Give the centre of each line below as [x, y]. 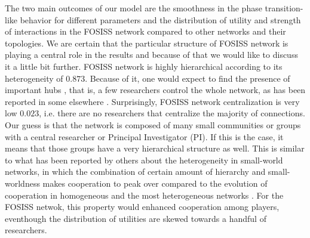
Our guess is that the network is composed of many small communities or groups [153, 124]
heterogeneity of [34, 78]
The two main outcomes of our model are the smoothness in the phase [133, 8]
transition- [284, 8]
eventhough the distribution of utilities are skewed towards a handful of [136, 218]
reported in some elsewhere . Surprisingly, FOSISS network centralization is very [152, 101]
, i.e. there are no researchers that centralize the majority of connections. [172, 113]
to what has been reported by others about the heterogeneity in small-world [144, 160]
